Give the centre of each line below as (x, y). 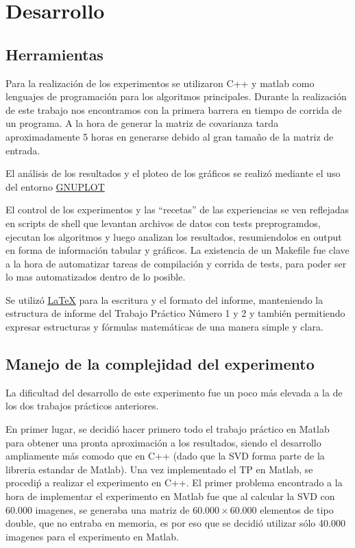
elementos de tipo (297, 509)
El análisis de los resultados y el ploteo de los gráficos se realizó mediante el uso (173, 173)
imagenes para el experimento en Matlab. (92, 536)
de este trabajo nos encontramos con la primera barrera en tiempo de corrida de (174, 109)
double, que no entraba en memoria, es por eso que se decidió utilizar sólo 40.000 (175, 523)
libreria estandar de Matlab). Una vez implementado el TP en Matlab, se (159, 469)
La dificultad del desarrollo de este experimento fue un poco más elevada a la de (174, 392)
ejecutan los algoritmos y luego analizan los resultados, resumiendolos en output (174, 236)
